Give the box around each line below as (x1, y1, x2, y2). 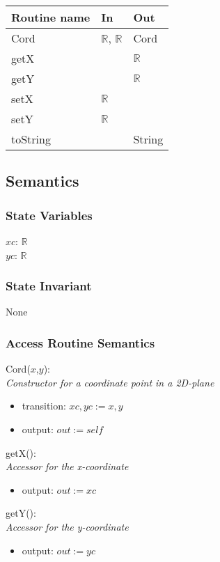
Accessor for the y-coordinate (6, 519, 129, 533)
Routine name (11, 9, 91, 25)
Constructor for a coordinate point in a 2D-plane (6, 375, 214, 389)
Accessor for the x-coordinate (6, 459, 129, 474)
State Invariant (6, 277, 92, 295)
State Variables (6, 206, 93, 224)
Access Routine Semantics (6, 334, 155, 351)
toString (11, 131, 51, 147)
